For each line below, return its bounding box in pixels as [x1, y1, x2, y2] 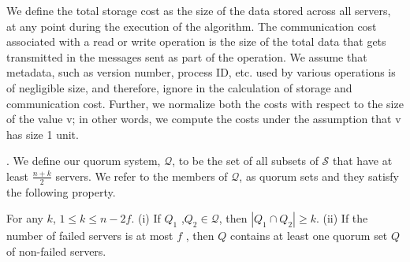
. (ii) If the [315, 210, 368, 226]
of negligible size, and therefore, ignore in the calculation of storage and [6, 79, 352, 95]
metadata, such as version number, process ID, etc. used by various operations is [6, 64, 396, 80]
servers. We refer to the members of [55, 167, 228, 184]
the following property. [6, 183, 116, 200]
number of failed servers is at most [6, 227, 173, 244]
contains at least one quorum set [229, 227, 388, 244]
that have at [333, 152, 393, 169]
